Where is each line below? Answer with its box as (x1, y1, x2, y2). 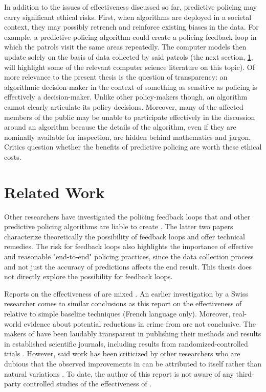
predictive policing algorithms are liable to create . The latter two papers (4, 221, 233, 232)
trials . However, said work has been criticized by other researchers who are (4, 348, 240, 359)
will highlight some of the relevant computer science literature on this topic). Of (4, 61, 255, 72)
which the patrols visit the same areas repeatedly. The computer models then (4, 41, 247, 52)
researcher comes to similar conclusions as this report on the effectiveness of (4, 298, 242, 309)
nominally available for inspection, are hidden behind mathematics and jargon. (4, 131, 251, 142)
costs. (4, 151, 21, 162)
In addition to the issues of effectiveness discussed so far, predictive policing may (4, 2, 257, 12)
